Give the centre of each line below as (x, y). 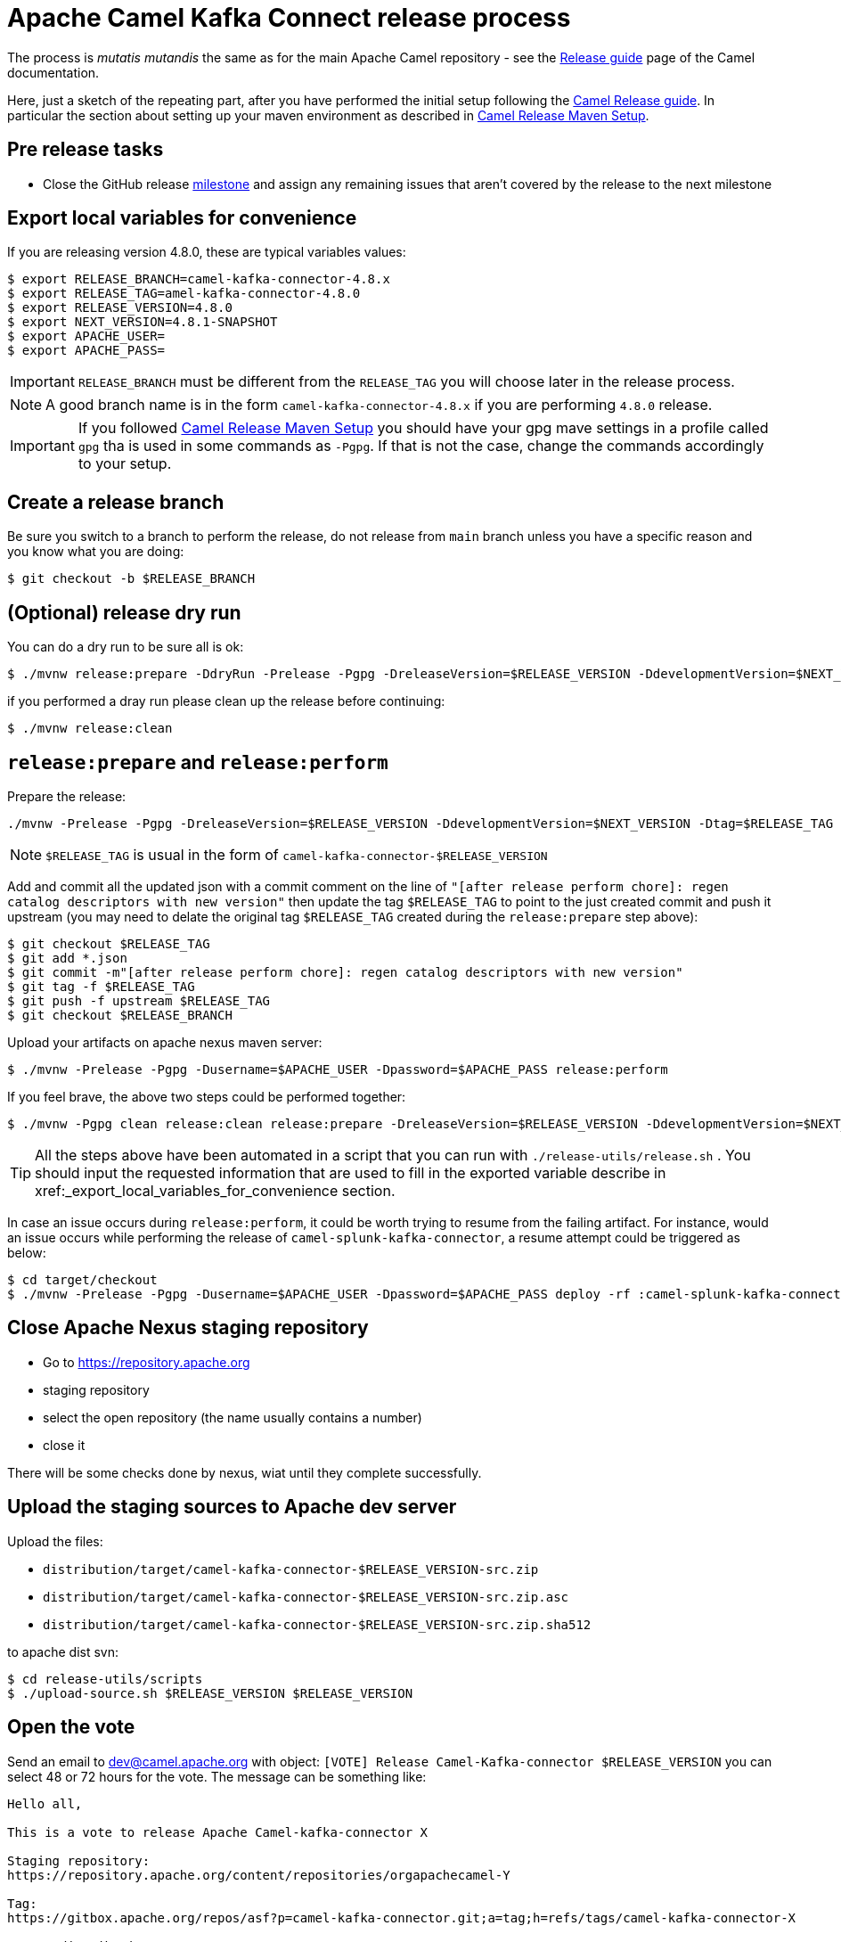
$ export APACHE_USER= (86, 336)
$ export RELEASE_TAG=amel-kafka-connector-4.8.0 (184, 294)
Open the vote (71, 1727)
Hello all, (45, 1803)
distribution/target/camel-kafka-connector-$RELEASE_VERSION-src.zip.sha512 (317, 1624)
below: (27, 1252)
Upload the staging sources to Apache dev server (232, 1507)
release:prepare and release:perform (198, 762)
